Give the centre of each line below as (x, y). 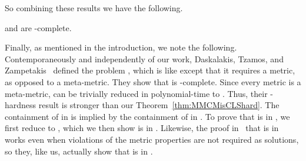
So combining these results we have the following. (94, 8)
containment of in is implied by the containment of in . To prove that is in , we (147, 116)
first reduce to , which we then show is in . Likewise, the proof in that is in (142, 128)
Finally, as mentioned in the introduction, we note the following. (121, 47)
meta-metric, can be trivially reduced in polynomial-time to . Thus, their (136, 93)
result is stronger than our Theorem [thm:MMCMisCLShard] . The (159, 105)
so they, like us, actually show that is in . (79, 151)
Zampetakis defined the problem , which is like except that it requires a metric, (150, 70)
